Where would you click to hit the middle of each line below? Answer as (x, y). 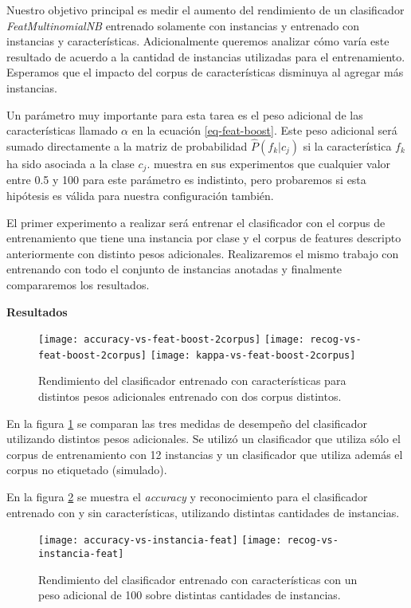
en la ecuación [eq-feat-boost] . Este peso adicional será (264, 130)
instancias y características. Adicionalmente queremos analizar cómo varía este (198, 41)
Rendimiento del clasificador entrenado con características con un (198, 579)
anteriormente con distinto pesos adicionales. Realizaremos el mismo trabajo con (203, 253)
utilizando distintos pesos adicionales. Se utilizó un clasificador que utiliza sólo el (204, 439)
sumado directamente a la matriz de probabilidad (127, 145)
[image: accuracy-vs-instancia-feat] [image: (160, 541)
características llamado (62, 130)
